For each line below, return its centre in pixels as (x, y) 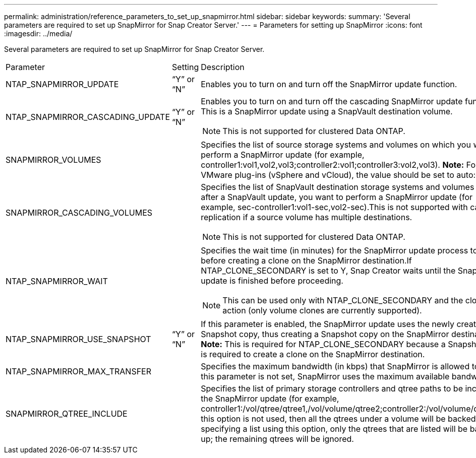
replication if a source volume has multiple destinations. (307, 217)
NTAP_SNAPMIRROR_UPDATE (62, 84)
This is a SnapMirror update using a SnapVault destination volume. (327, 111)
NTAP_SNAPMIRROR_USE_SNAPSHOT (78, 339)
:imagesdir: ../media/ (38, 34)
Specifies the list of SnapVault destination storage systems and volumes (338, 187)
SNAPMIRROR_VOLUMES (53, 160)
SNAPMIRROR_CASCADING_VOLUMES (79, 213)
